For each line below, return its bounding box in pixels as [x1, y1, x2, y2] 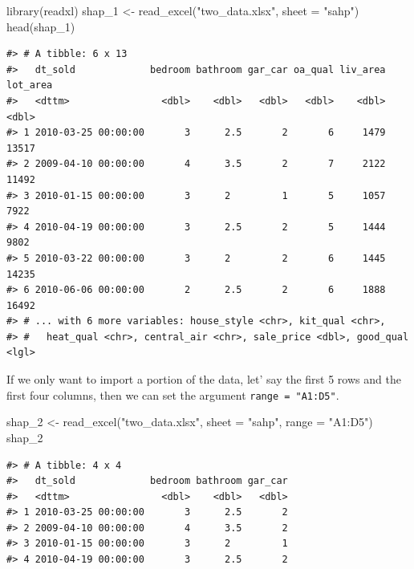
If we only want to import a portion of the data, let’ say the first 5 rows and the [6, 371, 401, 388]
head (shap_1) [6, 18, 75, 35]
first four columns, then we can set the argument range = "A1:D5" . [6, 386, 339, 403]
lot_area [6, 79, 53, 91]
